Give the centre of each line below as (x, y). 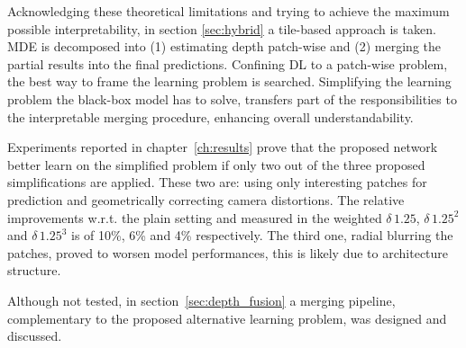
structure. (34, 270)
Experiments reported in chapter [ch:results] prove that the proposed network (223, 147)
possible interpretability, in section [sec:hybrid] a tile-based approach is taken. (222, 28)
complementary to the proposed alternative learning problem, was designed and (227, 318)
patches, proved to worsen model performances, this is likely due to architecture (228, 252)
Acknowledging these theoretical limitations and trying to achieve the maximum (228, 11)
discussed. (35, 336)
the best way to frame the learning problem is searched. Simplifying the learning (229, 81)
